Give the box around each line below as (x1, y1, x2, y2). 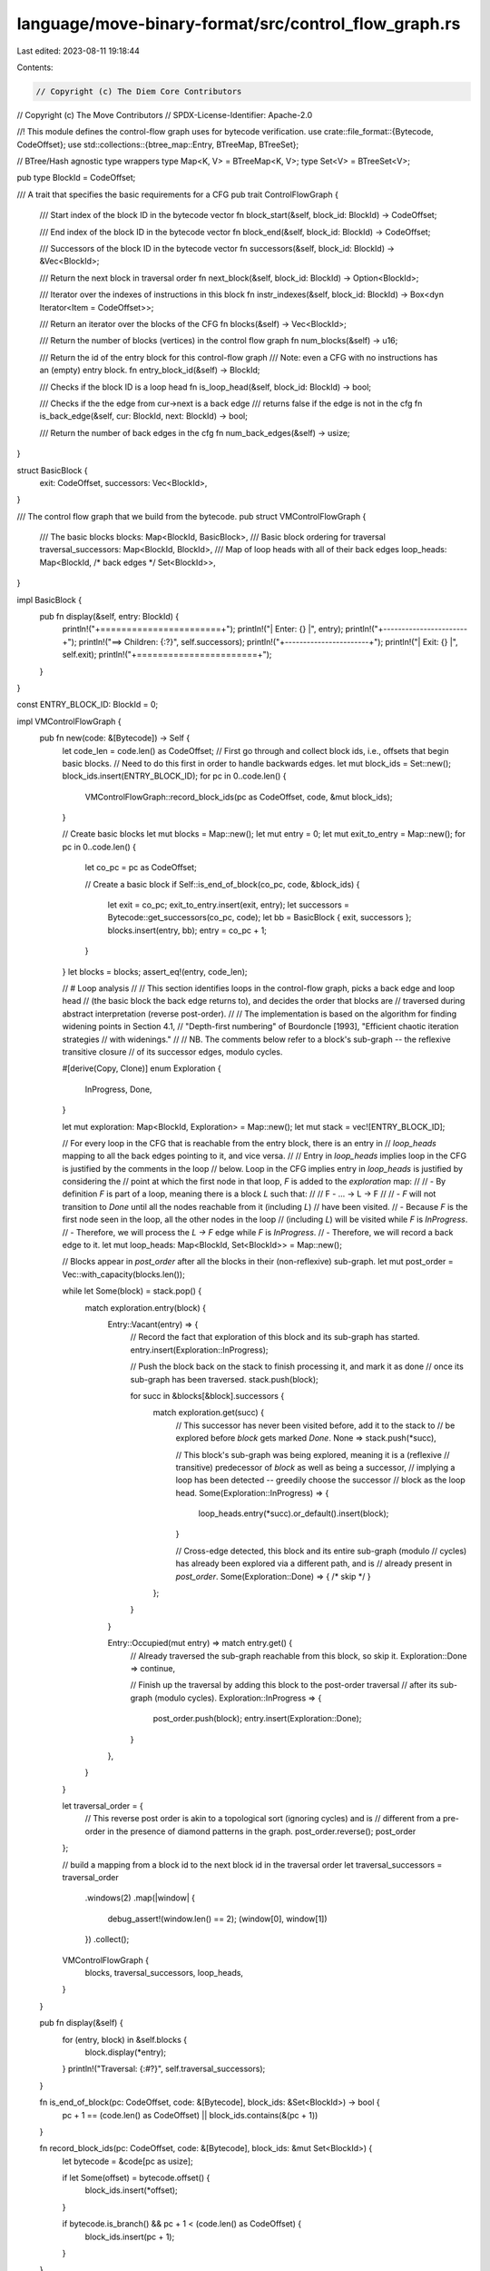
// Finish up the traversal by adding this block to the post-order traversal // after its (130, 1680, 438, 1691)
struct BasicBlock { (16, 464, 88, 476)
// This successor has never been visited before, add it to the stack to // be (175, 1420, 456, 1431)
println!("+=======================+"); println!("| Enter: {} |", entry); (62, 623, 344, 635)
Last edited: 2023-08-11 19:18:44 (16, 45, 141, 56)
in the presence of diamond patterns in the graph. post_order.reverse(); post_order (107, 1826, 416, 1837)
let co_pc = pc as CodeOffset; (84, 862, 197, 873)
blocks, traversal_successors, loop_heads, (84, 1968, 244, 1978)
